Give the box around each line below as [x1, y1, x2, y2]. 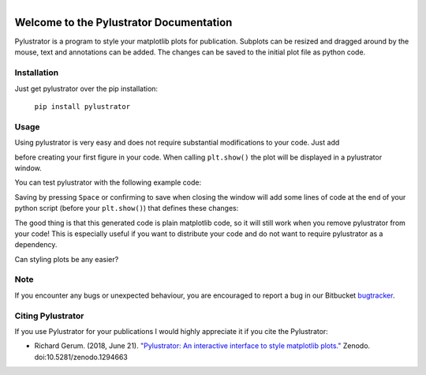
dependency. [14, 240, 58, 249]
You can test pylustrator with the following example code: [14, 178, 201, 187]
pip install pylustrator [34, 103, 130, 111]
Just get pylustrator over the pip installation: [14, 84, 158, 93]
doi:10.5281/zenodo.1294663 [34, 352, 128, 362]
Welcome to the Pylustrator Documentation [14, 16, 233, 29]
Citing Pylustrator [14, 310, 84, 321]
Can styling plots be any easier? [14, 254, 119, 264]
